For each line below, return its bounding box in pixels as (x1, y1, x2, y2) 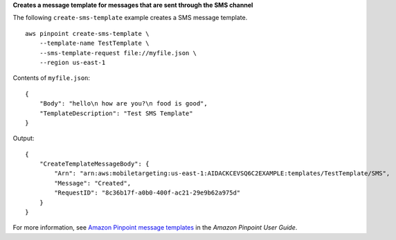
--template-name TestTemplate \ (39, 39, 150, 48)
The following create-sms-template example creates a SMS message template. (12, 14, 248, 22)
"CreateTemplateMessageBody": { (39, 160, 150, 168)
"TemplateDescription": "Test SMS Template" (39, 109, 193, 117)
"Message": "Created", (54, 179, 132, 187)
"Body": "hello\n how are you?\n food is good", (39, 100, 208, 108)
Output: (12, 134, 35, 143)
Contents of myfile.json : (12, 74, 90, 82)
